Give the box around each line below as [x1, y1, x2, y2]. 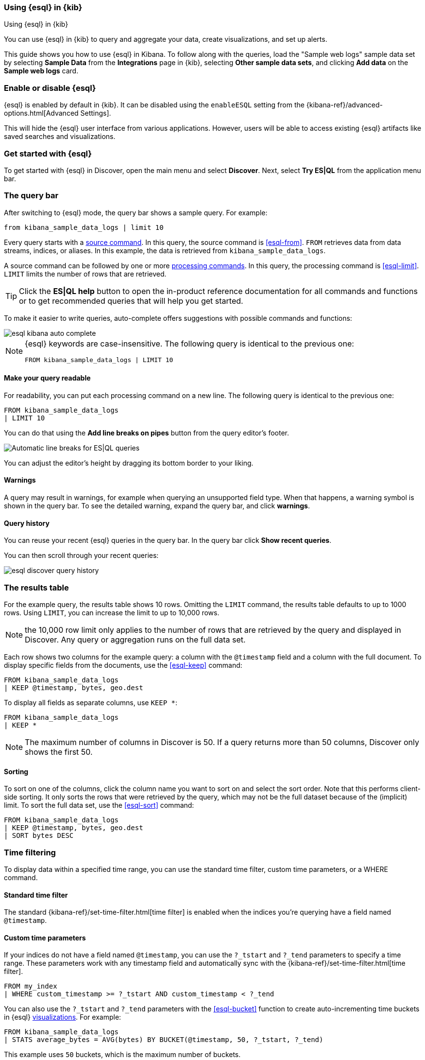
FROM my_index [4, 982, 57, 990]
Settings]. [80, 109, 111, 118]
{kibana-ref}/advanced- [306, 101, 383, 109]
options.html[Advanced [4, 109, 79, 118]
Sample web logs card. [4, 67, 79, 75]
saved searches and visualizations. [4, 132, 116, 141]
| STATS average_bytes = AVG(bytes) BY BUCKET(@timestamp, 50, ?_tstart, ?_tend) [4, 1036, 323, 1044]
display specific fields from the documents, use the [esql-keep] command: [4, 661, 242, 670]
